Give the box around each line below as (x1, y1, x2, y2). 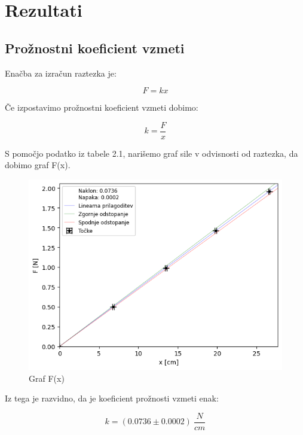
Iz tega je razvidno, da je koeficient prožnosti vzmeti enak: (5, 392, 219, 404)
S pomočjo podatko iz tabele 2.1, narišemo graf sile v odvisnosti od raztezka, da (5, 147, 298, 159)
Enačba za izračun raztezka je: (5, 66, 117, 79)
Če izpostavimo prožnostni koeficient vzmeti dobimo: (5, 101, 198, 114)
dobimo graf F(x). (5, 159, 71, 171)
